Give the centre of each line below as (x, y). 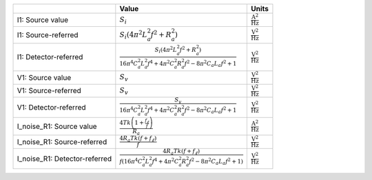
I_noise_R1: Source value (57, 126)
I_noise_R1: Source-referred (62, 142)
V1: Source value (44, 77)
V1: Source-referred (49, 91)
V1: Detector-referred (51, 108)
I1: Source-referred (48, 35)
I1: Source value (43, 19)
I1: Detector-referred (50, 57)
